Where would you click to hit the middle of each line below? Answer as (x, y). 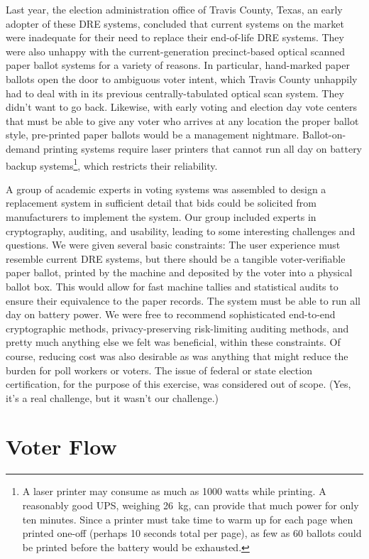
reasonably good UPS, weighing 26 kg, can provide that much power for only (191, 505)
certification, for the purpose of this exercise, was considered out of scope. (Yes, (178, 384)
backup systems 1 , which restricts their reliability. (112, 164)
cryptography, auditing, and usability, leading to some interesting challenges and (181, 230)
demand (23, 148)
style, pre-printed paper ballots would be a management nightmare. (153, 135)
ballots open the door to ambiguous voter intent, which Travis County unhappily (182, 78)
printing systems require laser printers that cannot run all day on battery (203, 148)
